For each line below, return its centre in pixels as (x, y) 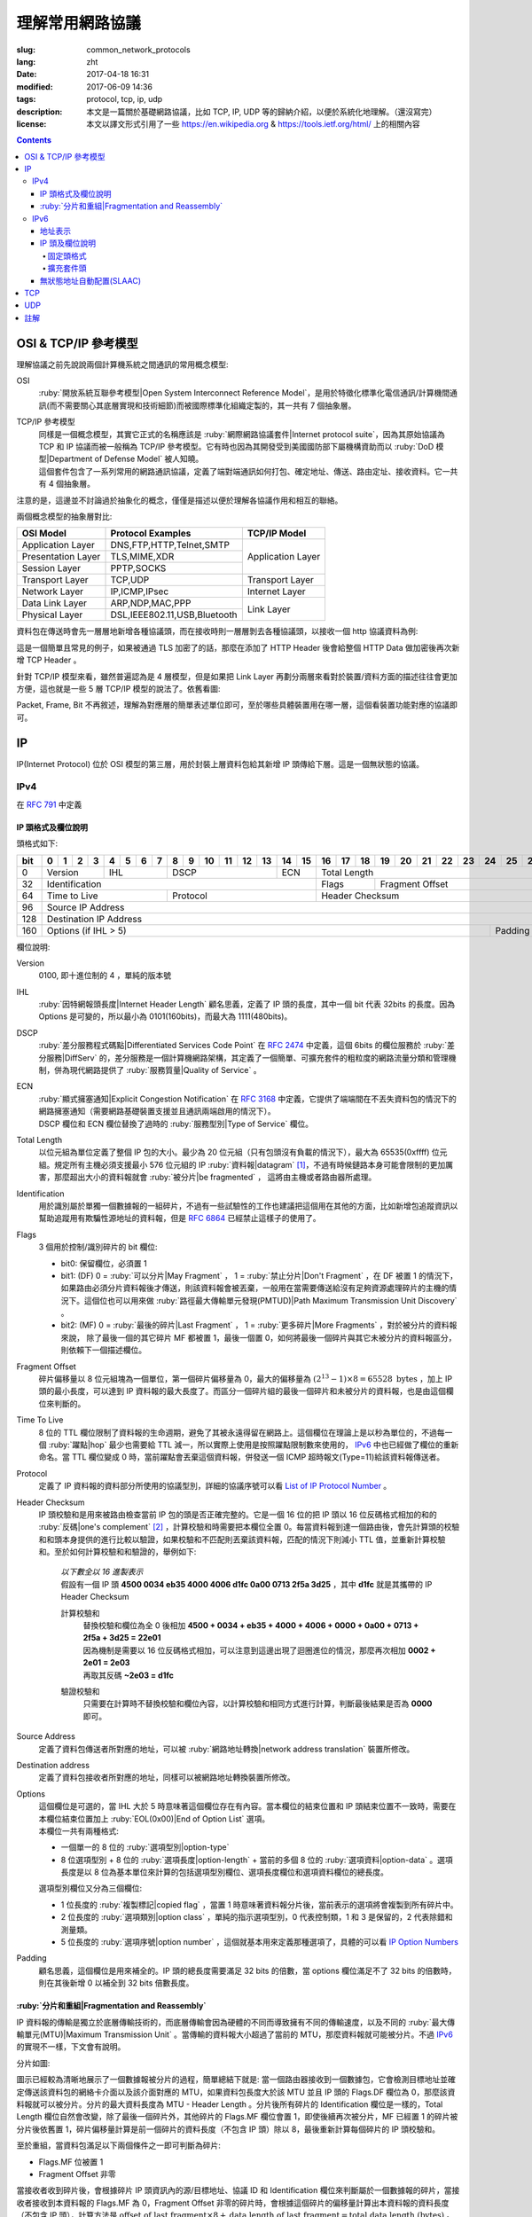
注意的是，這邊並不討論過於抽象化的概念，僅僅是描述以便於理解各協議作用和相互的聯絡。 (180, 500)
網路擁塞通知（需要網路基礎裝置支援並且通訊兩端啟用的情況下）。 (157, 1111)
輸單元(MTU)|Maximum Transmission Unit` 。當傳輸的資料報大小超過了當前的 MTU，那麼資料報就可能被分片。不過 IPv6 (235, 2034)
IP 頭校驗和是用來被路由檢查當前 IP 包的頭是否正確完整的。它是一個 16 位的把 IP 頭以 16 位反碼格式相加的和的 (238, 1514)
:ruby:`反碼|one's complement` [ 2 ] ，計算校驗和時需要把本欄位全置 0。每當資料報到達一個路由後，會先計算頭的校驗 (249, 1527)
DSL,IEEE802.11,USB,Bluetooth (174, 615)
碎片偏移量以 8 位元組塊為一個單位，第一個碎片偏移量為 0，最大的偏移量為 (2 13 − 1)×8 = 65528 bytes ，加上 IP (245, 1379)
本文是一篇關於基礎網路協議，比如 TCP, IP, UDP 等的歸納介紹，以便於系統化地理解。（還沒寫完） (262, 112)
